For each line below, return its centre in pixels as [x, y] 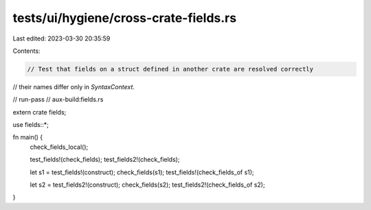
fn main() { [28, 137]
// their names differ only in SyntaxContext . [74, 86]
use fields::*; [31, 125]
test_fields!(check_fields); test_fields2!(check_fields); [105, 160]
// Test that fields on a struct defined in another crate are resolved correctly [170, 69]
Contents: [26, 51]
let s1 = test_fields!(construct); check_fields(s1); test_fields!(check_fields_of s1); [142, 172]
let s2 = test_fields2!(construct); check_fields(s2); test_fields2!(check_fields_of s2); [147, 185]
